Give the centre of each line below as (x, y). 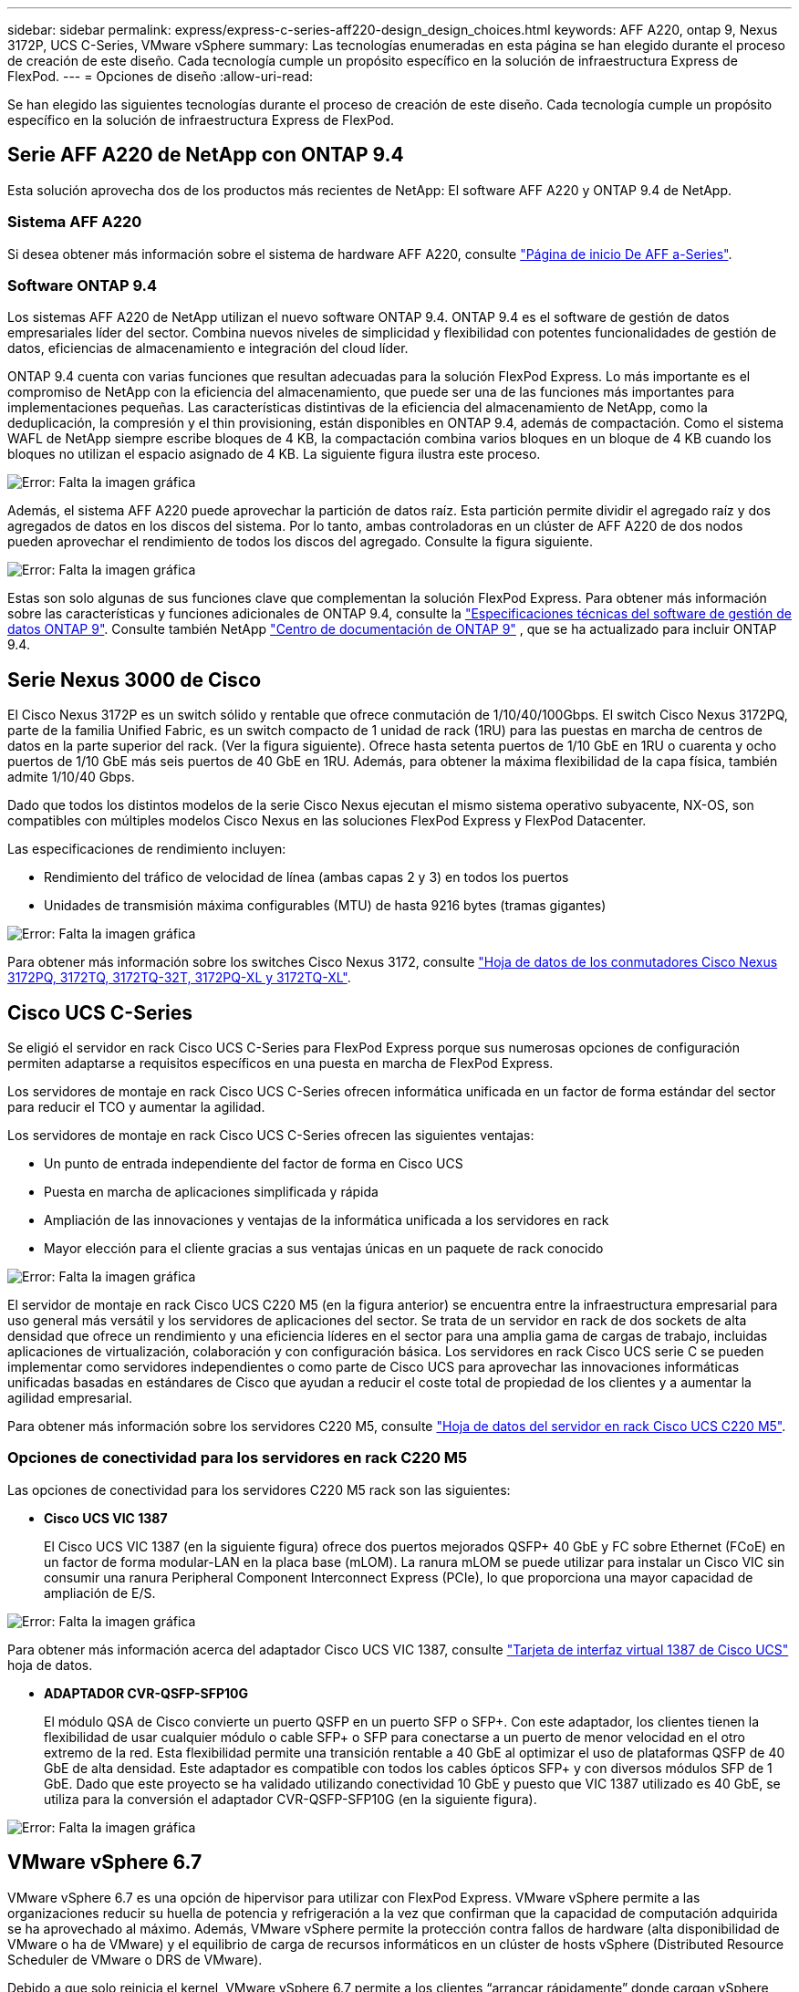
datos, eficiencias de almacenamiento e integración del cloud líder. (208, 348)
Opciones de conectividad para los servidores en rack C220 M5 (238, 1458)
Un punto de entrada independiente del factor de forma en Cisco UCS (254, 1164)
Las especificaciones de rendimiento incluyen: (147, 849)
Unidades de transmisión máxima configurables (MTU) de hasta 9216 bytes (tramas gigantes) (325, 906)
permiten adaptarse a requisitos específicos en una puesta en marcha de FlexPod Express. (280, 1063)
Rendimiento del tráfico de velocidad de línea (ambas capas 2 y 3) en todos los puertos (306, 877)
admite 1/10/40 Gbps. (71, 777)
